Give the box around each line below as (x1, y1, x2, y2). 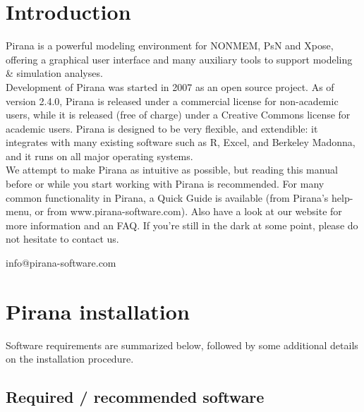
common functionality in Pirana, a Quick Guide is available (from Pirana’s (6, 190, 329, 205)
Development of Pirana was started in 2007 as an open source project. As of (6, 79, 334, 94)
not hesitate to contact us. (6, 231, 119, 246)
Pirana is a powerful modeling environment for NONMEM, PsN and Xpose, (6, 38, 334, 53)
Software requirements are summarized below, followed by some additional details (6, 337, 358, 352)
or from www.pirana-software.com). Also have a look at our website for (35, 204, 342, 219)
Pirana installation (6, 296, 190, 325)
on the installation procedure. (6, 351, 134, 366)
